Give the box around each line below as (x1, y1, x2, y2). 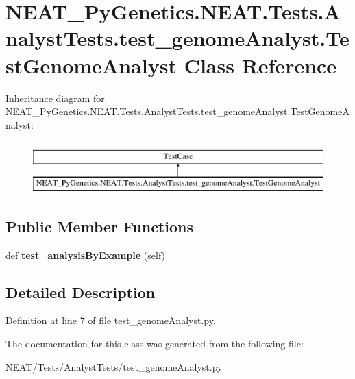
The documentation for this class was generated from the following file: (5, 337, 304, 351)
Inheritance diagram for (5, 90, 105, 105)
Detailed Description (5, 281, 156, 302)
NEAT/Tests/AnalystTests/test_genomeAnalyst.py (5, 359, 223, 374)
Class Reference (184, 51, 337, 79)
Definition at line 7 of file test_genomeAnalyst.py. (5, 313, 216, 328)
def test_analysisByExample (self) (5, 247, 166, 262)
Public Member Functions (5, 215, 193, 236)
